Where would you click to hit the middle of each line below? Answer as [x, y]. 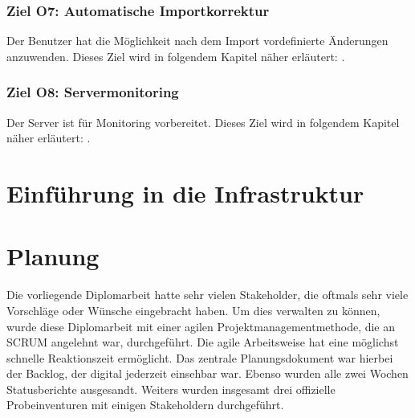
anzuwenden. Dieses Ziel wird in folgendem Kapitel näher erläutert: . [176, 56]
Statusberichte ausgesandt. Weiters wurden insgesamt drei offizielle [171, 389]
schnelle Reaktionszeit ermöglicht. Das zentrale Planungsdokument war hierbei [200, 357]
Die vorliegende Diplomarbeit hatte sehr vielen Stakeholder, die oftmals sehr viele [207, 295]
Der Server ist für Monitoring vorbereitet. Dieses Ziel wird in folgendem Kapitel [203, 122]
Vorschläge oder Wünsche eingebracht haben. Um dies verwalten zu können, [193, 310]
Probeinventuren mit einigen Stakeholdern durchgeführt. [145, 405]
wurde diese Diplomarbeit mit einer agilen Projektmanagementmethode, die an [201, 326]
